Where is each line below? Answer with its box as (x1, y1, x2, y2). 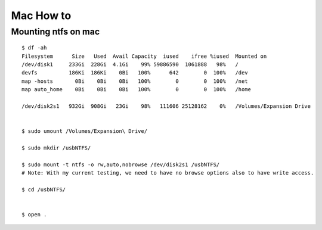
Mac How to (11, 9, 72, 22)
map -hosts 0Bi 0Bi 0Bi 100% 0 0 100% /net (21, 77, 248, 85)
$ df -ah (21, 45, 47, 51)
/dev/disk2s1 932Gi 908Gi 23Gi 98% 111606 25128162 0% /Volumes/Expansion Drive (21, 102, 311, 110)
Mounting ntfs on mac (11, 26, 100, 37)
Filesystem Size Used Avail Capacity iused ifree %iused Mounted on (21, 52, 267, 60)
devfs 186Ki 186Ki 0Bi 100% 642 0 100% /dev (21, 69, 248, 76)
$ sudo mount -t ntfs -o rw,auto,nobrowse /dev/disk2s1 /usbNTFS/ (21, 161, 220, 168)
